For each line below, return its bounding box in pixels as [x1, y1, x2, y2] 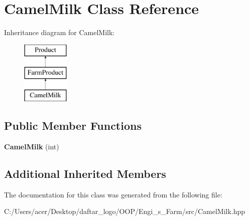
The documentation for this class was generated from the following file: [4, 189, 222, 199]
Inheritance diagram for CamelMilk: [4, 27, 115, 38]
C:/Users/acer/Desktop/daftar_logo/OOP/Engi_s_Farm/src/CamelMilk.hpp [4, 206, 245, 216]
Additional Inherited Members [4, 165, 166, 181]
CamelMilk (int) [4, 141, 59, 151]
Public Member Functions [4, 118, 142, 133]
